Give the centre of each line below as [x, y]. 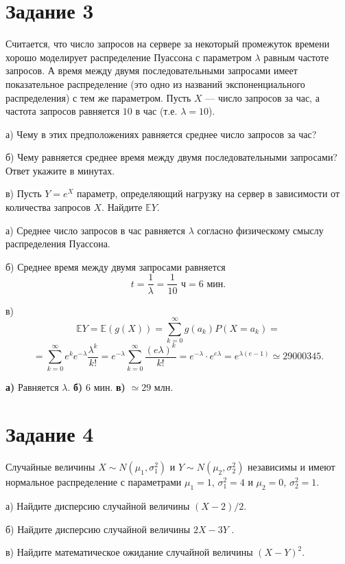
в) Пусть [24, 193]
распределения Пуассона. [58, 244]
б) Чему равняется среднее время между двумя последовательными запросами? [171, 157]
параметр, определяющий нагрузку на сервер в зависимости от [209, 193]
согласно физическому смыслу [260, 230]
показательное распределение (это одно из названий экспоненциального [155, 83]
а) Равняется [32, 386]
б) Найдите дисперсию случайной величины [98, 529]
